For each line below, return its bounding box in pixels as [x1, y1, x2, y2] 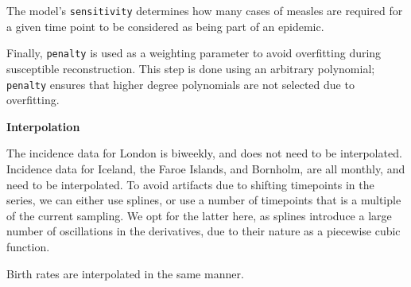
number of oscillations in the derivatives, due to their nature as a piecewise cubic [6, 223, 401, 239]
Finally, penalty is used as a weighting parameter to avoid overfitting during [6, 45, 382, 61]
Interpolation [6, 118, 80, 134]
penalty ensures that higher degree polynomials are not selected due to [6, 76, 355, 92]
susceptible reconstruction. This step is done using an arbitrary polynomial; [6, 60, 375, 76]
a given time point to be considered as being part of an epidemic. [6, 17, 324, 34]
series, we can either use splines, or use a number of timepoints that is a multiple [6, 192, 401, 208]
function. [6, 238, 50, 254]
